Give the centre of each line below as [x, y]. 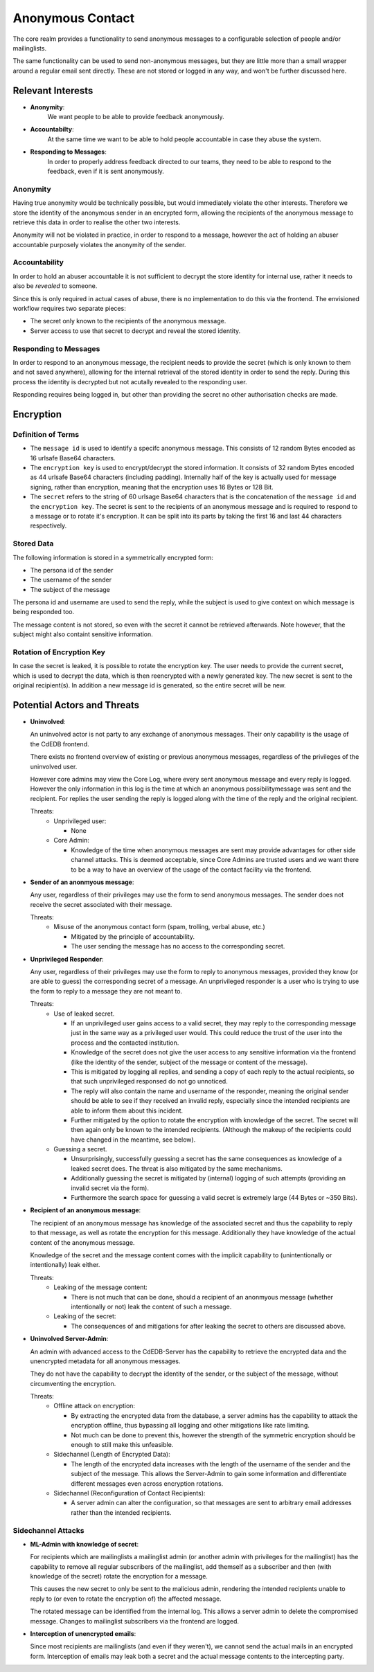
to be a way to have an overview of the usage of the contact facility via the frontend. [191, 870]
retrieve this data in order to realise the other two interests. [97, 222]
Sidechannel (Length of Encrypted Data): [112, 1455]
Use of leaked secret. [84, 1014]
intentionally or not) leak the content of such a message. [151, 1306]
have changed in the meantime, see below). [133, 1140]
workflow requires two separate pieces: [69, 308]
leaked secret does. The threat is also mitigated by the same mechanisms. [177, 1168]
